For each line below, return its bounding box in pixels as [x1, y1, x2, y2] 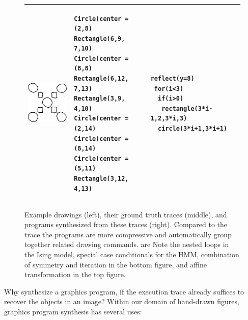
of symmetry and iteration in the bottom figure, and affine [24, 259, 207, 269]
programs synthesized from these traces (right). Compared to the [24, 219, 228, 230]
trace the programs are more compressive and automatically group [24, 229, 232, 239]
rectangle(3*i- [161, 105, 213, 112]
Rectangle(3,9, [74, 95, 125, 103]
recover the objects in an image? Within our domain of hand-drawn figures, [4, 296, 239, 307]
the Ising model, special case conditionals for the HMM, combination [24, 249, 239, 260]
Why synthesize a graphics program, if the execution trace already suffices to [4, 286, 244, 297]
